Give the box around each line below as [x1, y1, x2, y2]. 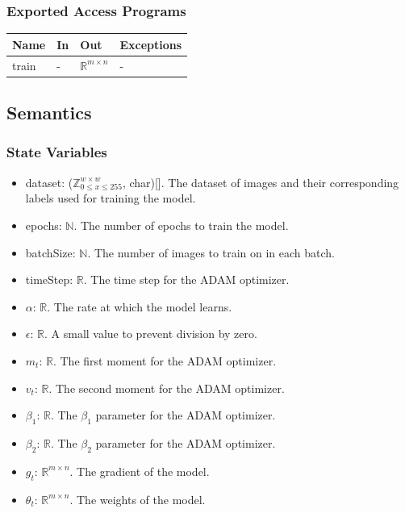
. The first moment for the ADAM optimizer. [52, 352, 277, 369]
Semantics [6, 100, 92, 125]
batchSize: [25, 244, 76, 261]
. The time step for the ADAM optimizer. [83, 271, 290, 288]
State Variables [6, 142, 107, 162]
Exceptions [119, 35, 182, 52]
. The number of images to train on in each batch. [87, 244, 335, 261]
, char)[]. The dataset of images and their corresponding [122, 173, 399, 190]
